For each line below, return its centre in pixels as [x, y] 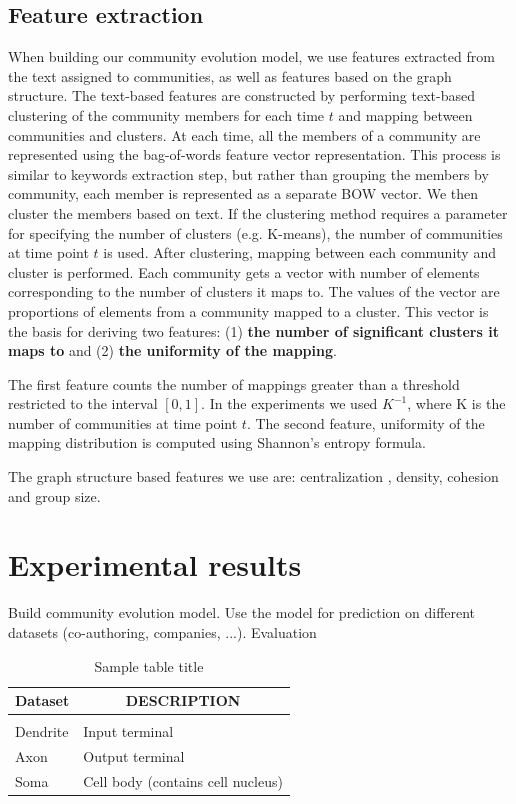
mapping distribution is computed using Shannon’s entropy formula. [217, 442]
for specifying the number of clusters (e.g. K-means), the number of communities [255, 232]
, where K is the [456, 403]
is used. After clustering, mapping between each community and [299, 252]
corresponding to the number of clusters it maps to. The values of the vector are [254, 291]
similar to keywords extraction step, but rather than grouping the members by [248, 173]
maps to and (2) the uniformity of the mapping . [172, 350]
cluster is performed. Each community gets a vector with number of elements [244, 271]
